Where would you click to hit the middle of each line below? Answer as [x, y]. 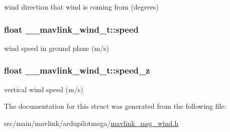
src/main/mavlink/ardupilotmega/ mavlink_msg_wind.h [91, 123]
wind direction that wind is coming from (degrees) [81, 7]
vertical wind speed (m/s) [44, 89]
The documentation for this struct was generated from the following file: [115, 106]
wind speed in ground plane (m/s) [57, 48]
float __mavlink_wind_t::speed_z [77, 70]
